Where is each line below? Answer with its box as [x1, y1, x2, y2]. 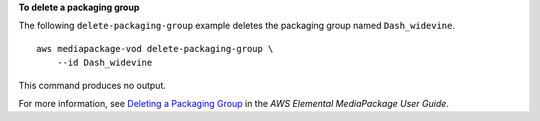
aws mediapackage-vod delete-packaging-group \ [36, 43, 274, 54]
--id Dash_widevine [56, 57, 153, 69]
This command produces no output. [18, 79, 167, 91]
